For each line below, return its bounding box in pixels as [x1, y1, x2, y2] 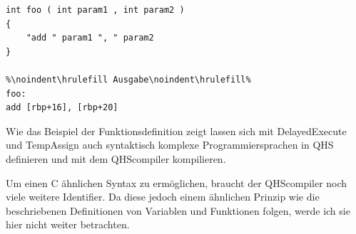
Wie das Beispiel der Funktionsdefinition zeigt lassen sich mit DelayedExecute [6, 123, 347, 138]
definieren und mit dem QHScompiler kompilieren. [6, 151, 226, 166]
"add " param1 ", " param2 [26, 33, 154, 43]
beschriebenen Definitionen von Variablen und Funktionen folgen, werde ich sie [6, 203, 350, 218]
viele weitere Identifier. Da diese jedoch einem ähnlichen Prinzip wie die [6, 189, 320, 204]
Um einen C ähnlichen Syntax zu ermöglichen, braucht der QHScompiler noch [6, 175, 347, 190]
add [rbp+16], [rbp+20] [6, 102, 118, 113]
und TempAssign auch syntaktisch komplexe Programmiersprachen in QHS [6, 137, 334, 152]
